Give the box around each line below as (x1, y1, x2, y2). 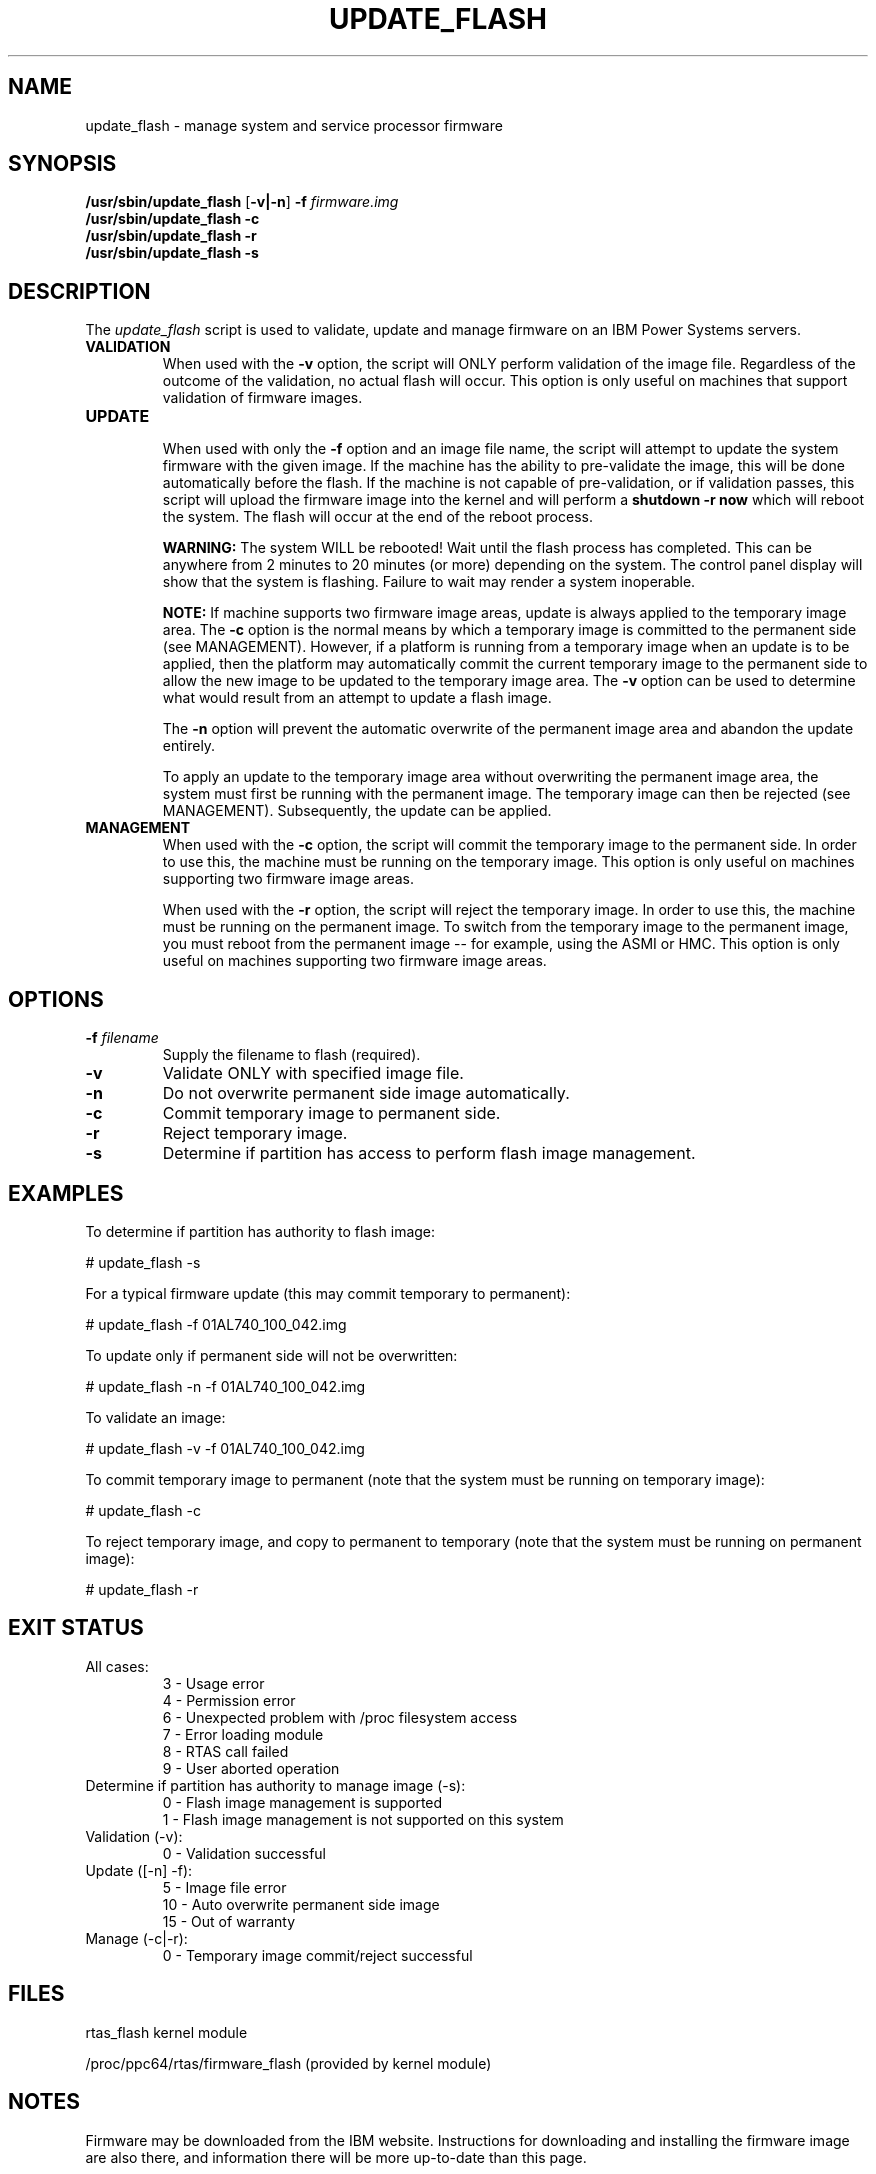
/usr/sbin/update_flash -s (85, 244, 259, 262)
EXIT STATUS (8, 1615, 144, 1641)
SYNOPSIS (8, 151, 117, 177)
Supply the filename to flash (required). (162, 1046, 421, 1064)
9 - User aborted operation (162, 1759, 340, 1777)
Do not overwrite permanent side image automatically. (162, 1083, 570, 1104)
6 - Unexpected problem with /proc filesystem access (162, 1708, 518, 1726)
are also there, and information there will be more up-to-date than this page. (85, 2148, 587, 2166)
